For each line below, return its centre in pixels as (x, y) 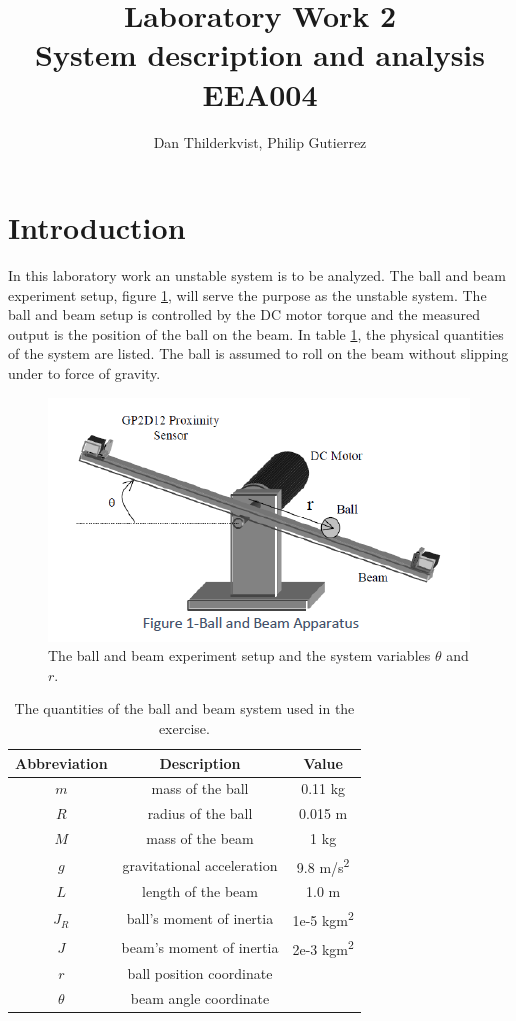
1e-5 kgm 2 (323, 918)
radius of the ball (200, 813)
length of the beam (200, 891)
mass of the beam (200, 838)
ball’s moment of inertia (200, 918)
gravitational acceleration (200, 864)
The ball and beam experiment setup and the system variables (239, 655)
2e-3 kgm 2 (323, 947)
